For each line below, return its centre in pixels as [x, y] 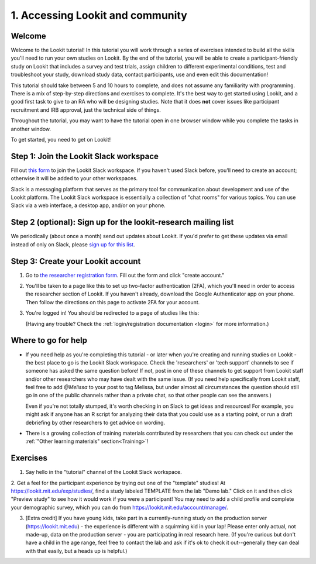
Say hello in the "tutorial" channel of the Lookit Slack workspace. [104, 472]
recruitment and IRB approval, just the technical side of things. [86, 110]
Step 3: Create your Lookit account [76, 261]
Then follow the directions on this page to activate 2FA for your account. [113, 302]
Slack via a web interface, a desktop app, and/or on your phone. [88, 205]
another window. [31, 129]
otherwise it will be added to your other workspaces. [74, 178]
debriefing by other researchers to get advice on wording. [95, 422]
